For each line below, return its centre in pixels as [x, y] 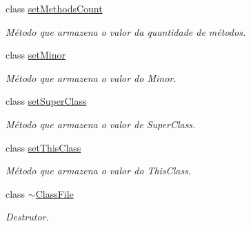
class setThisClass [43, 147]
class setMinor [36, 55]
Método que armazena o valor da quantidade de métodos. [126, 31]
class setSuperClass [46, 101]
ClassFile [54, 193]
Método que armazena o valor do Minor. [91, 78]
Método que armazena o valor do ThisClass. [99, 171]
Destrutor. [27, 217]
